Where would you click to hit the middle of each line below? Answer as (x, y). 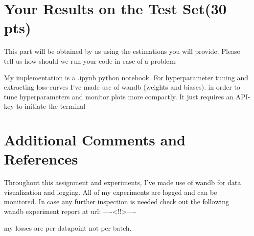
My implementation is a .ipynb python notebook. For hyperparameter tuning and (126, 77)
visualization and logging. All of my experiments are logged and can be (111, 192)
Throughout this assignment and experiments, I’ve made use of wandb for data (123, 182)
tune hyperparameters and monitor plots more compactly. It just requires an (119, 96)
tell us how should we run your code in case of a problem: (91, 60)
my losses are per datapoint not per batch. (68, 227)
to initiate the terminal (51, 106)
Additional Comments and (95, 140)
